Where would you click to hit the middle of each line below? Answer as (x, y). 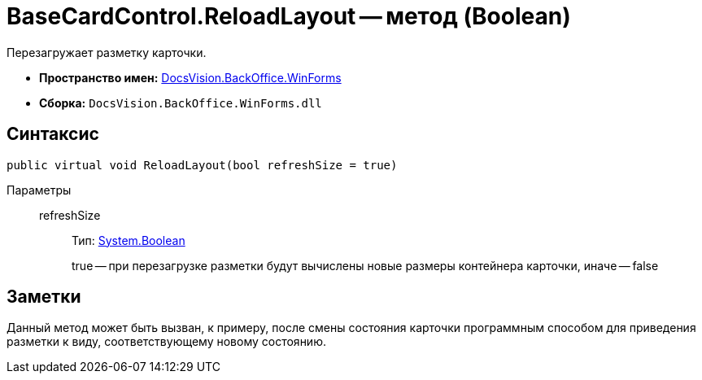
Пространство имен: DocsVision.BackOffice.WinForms (190, 77)
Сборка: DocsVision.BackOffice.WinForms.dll (181, 103)
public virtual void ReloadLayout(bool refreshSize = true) (202, 165)
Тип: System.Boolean (129, 240)
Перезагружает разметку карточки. (107, 52)
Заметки (44, 297)
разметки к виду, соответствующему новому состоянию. (166, 342)
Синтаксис (53, 134)
